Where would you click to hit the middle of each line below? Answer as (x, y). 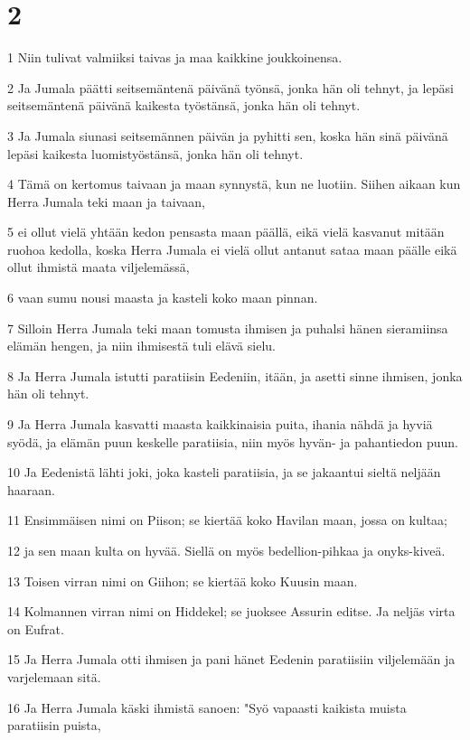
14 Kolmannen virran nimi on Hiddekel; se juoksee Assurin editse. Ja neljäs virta (231, 611)
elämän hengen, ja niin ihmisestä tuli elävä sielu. (141, 346)
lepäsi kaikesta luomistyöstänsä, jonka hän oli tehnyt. (155, 153)
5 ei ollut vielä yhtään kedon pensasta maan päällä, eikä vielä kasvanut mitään (226, 232)
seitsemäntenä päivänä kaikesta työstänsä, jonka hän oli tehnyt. (184, 105)
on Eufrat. (36, 628)
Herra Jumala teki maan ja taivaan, (106, 201)
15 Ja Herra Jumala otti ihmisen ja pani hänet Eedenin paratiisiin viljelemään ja (231, 659)
